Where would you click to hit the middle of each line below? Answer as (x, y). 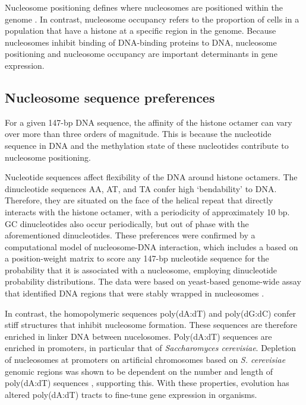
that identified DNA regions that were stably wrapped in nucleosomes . (135, 293)
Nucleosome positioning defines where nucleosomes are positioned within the (144, 7)
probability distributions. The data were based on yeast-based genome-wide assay (153, 281)
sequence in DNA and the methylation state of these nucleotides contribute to (147, 145)
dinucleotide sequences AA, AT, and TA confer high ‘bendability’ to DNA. (141, 188)
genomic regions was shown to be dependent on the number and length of (139, 371)
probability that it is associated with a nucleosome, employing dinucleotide (141, 270)
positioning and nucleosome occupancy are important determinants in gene (141, 54)
